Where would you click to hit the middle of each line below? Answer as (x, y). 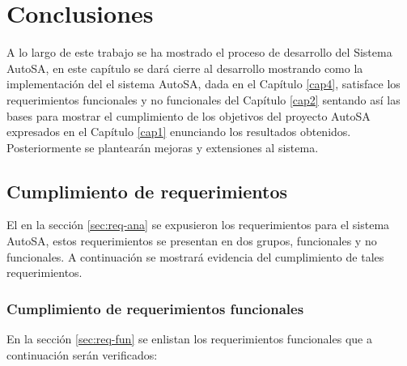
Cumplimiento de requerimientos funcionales (155, 308)
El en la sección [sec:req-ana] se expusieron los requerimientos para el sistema (198, 225)
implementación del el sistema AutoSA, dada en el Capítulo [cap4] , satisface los (203, 84)
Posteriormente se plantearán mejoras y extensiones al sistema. (163, 147)
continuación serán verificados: (82, 354)
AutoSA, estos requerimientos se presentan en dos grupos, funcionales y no (192, 241)
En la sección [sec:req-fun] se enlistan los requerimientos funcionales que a (189, 339)
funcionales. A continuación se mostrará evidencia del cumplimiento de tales (195, 256)
